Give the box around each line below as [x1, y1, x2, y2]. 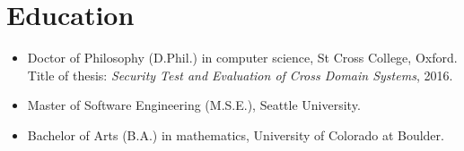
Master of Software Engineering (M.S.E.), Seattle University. [27, 96, 361, 114]
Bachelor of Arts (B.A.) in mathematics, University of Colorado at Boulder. [27, 125, 444, 144]
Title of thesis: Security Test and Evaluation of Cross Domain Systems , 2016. [27, 65, 453, 84]
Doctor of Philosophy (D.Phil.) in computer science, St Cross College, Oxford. [27, 48, 458, 67]
